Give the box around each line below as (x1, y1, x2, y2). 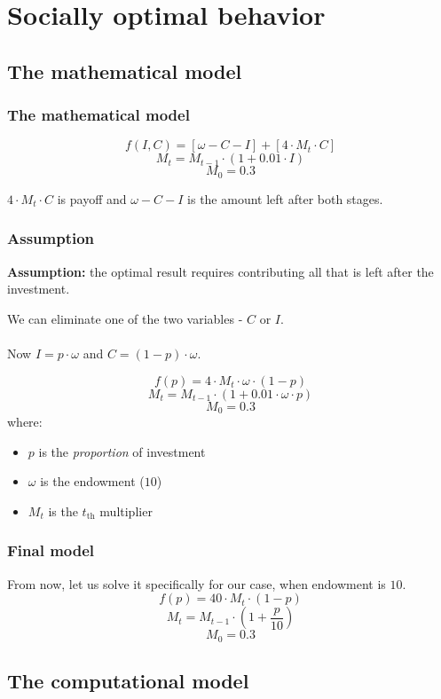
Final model (7, 539, 95, 562)
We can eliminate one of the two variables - (7, 309, 243, 327)
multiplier (99, 501, 153, 520)
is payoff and (57, 189, 127, 208)
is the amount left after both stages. (187, 189, 383, 208)
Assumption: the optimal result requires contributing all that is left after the (7, 262, 434, 280)
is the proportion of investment (38, 442, 206, 460)
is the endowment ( (40, 472, 145, 491)
